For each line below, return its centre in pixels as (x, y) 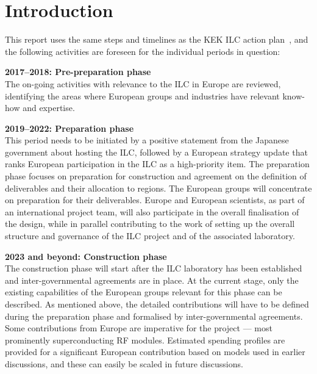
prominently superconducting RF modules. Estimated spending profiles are (145, 340)
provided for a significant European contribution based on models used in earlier (155, 352)
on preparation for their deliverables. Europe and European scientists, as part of (155, 200)
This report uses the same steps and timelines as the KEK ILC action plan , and (157, 39)
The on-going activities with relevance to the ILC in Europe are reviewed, (143, 83)
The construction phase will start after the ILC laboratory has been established (154, 268)
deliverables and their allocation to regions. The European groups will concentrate (158, 188)
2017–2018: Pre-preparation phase (78, 72)
